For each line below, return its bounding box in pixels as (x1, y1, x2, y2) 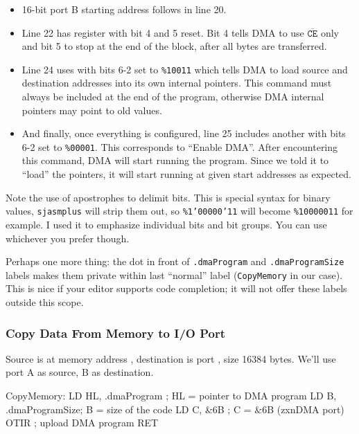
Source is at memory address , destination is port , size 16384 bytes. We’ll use (6, 351, 336, 365)
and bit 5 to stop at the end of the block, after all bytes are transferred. (21, 39, 327, 53)
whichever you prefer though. (6, 230, 130, 245)
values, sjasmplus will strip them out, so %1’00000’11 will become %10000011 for (6, 204, 353, 218)
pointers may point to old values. (21, 102, 162, 117)
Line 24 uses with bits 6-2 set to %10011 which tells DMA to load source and (21, 62, 348, 76)
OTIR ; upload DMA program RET (6, 415, 159, 430)
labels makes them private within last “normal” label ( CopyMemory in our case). (6, 267, 343, 282)
